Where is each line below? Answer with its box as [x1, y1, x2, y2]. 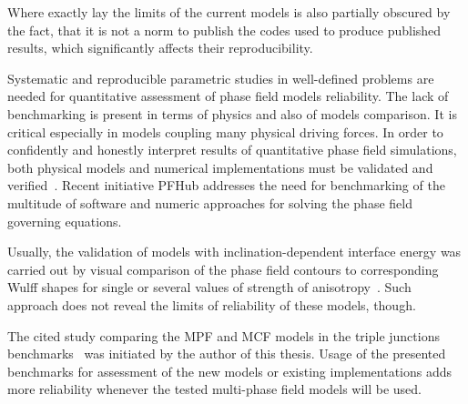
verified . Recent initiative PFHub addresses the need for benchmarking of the [7, 176, 445, 195]
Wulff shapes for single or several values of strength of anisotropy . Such [7, 278, 412, 297]
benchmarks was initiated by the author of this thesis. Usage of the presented [7, 344, 446, 363]
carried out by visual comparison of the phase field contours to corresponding [7, 259, 439, 278]
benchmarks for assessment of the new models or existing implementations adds [7, 361, 453, 380]
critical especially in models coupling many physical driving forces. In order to [7, 122, 443, 141]
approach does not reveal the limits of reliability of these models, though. [7, 295, 416, 314]
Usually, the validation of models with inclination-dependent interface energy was [7, 242, 462, 261]
